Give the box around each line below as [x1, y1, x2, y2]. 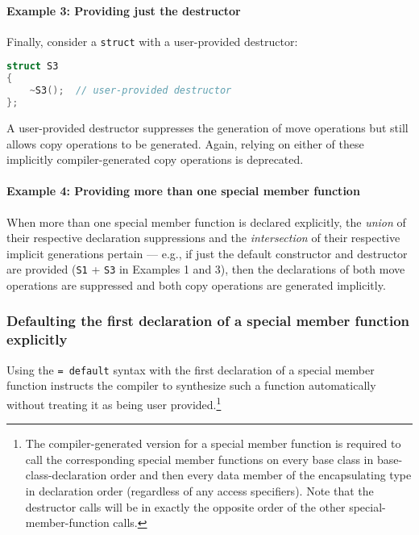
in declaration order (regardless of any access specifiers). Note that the [25, 482, 374, 499]
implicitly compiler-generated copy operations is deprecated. [6, 151, 304, 168]
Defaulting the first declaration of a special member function [6, 311, 410, 331]
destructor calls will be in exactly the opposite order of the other [25, 498, 346, 515]
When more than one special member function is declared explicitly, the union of [6, 213, 406, 230]
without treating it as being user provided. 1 [6, 393, 222, 412]
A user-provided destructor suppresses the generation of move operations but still [6, 119, 409, 136]
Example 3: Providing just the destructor [6, 2, 241, 19]
